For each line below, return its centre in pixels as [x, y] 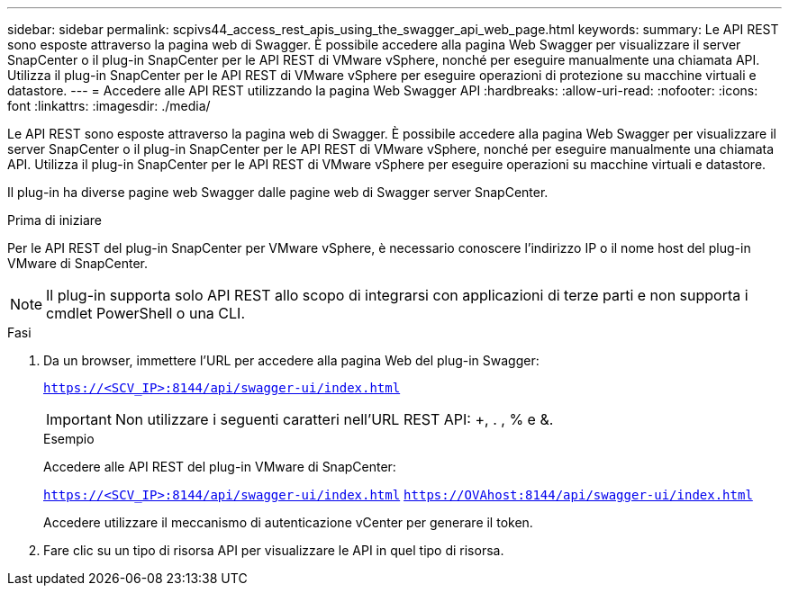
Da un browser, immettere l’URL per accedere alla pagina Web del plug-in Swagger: [291, 360]
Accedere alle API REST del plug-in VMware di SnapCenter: [220, 467]
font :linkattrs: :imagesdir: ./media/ [109, 106]
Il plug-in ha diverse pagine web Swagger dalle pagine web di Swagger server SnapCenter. [278, 192]
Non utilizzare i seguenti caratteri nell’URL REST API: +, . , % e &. [334, 419]
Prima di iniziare [54, 220]
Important [79, 419]
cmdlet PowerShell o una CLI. [145, 313]
